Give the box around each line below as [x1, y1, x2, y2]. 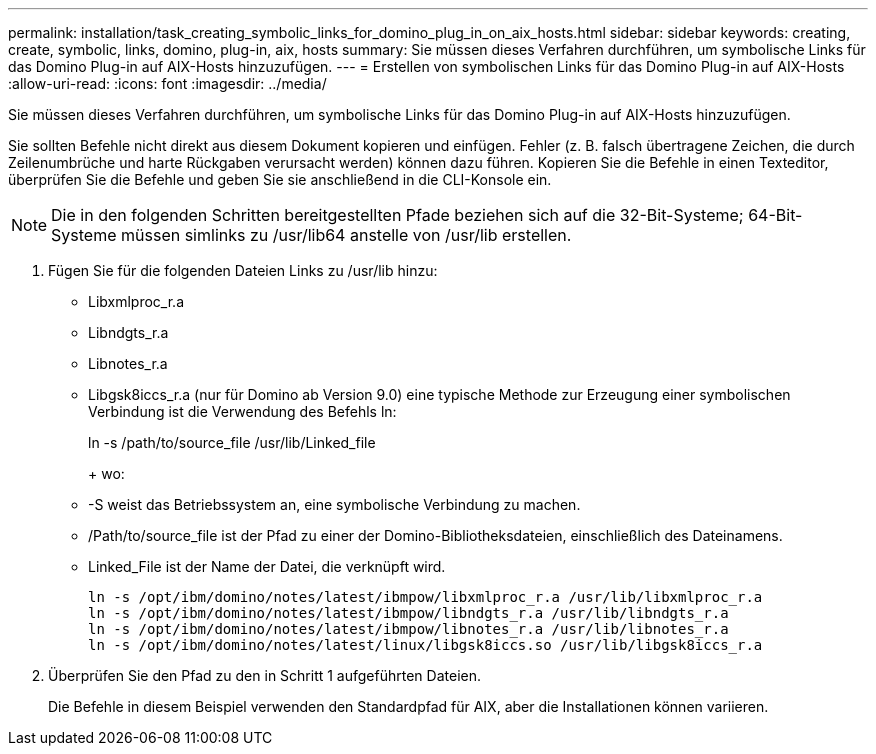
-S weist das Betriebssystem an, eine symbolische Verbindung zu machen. [88, 496, 581, 513]
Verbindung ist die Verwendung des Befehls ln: [88, 403, 397, 420]
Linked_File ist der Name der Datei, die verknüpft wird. [88, 558, 446, 575]
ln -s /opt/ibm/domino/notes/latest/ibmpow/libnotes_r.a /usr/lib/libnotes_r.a [88, 621, 729, 637]
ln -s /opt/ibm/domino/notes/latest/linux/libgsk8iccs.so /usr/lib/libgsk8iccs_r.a [88, 637, 763, 653]
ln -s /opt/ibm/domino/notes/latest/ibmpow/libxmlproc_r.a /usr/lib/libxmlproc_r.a [88, 589, 763, 605]
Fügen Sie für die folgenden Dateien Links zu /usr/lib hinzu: [48, 262, 438, 279]
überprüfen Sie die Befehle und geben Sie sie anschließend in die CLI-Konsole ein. [8, 171, 552, 188]
